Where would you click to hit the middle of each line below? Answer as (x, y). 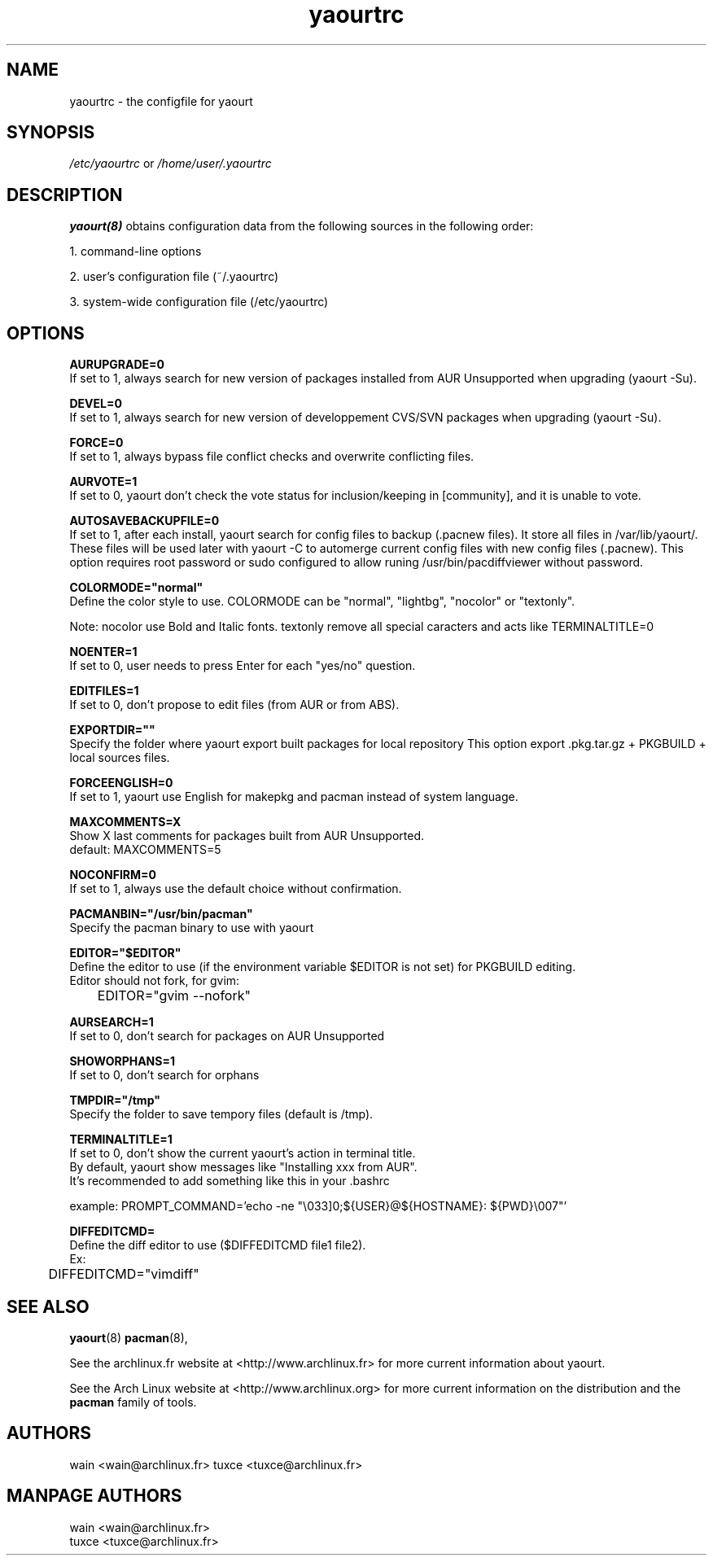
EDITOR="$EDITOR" (125, 953)
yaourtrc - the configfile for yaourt (161, 101)
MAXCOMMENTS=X (125, 822)
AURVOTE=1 (103, 482)
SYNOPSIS (51, 133)
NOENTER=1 (103, 652)
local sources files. (120, 758)
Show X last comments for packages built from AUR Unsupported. (247, 836)
